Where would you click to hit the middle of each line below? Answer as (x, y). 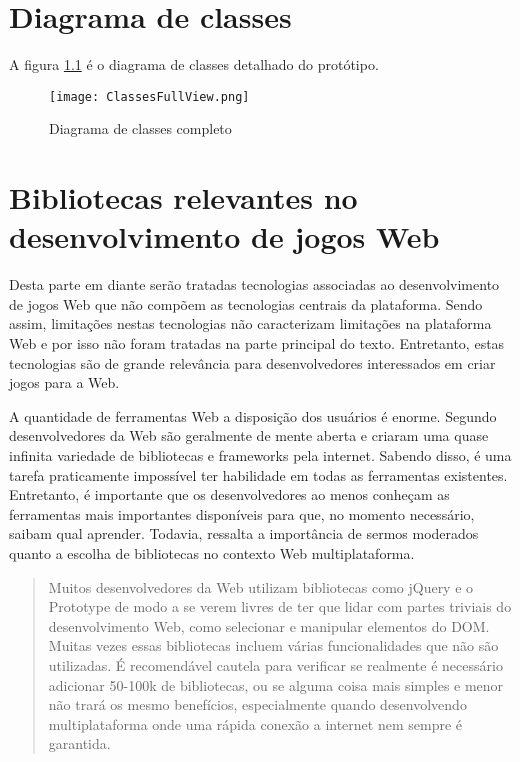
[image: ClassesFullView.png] (149, 96)
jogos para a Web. (64, 382)
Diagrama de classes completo (140, 128)
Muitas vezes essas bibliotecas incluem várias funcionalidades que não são (273, 645)
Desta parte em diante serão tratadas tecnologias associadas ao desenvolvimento (254, 284)
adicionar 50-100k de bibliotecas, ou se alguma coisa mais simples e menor (276, 684)
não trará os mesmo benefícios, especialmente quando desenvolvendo (257, 704)
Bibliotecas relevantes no (183, 197)
